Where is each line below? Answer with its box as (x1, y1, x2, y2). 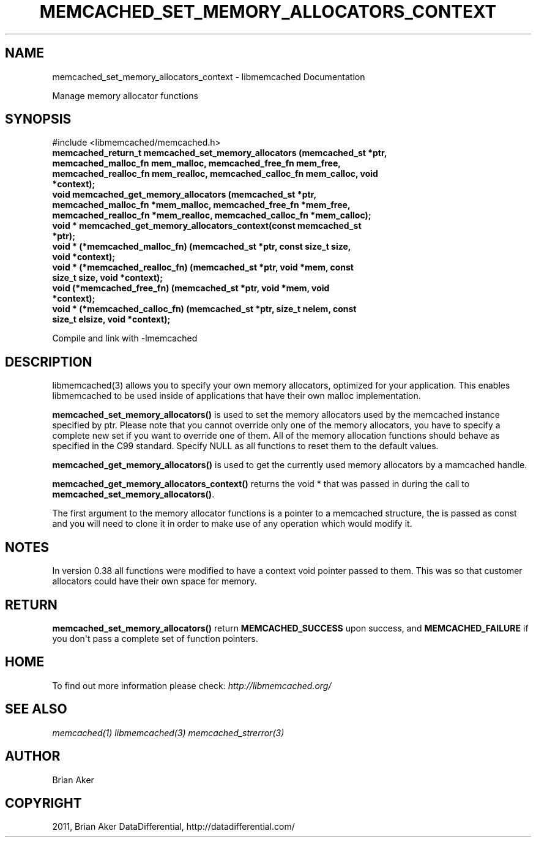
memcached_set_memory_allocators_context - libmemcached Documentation (52, 71, 365, 82)
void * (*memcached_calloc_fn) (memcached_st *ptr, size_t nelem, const (52, 304, 357, 315)
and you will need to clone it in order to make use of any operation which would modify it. (52, 518, 412, 529)
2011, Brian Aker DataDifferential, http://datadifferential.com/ (52, 821, 295, 832)
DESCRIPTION (5, 354, 92, 370)
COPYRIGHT (5, 795, 82, 811)
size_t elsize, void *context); (52, 314, 171, 325)
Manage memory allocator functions (52, 90, 198, 101)
